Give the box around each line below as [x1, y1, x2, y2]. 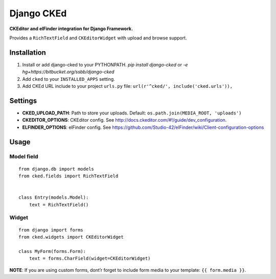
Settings [9, 96, 37, 105]
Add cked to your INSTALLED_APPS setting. [22, 76, 115, 82]
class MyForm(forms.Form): [18, 248, 86, 254]
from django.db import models [18, 166, 95, 172]
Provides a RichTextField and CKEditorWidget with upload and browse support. [9, 35, 187, 41]
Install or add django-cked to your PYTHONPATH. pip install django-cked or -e [22, 61, 188, 67]
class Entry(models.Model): [18, 195, 89, 200]
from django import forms [18, 227, 84, 232]
